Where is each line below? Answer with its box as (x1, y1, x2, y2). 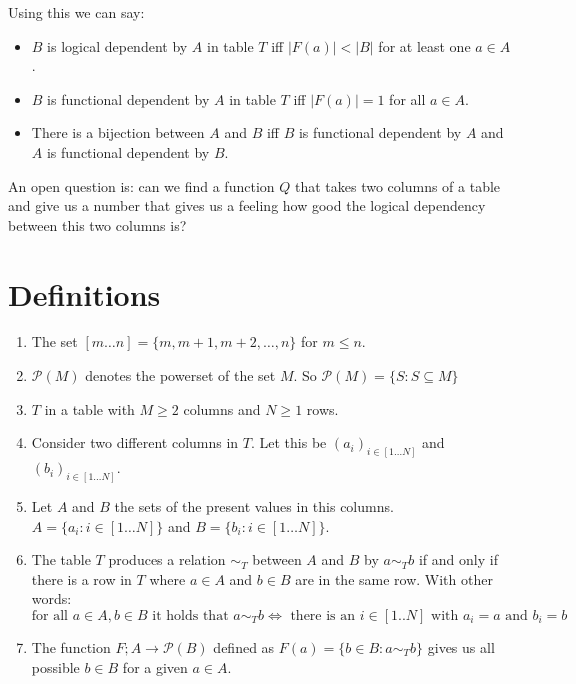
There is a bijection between (31, 122, 205, 143)
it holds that (152, 608, 229, 623)
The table (31, 549, 91, 570)
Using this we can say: (8, 2, 145, 22)
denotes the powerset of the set (85, 365, 276, 386)
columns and (183, 398, 261, 419)
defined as (213, 636, 275, 657)
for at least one (378, 35, 471, 56)
